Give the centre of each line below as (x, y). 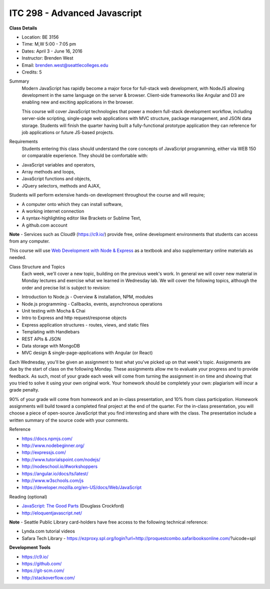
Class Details (23, 28)
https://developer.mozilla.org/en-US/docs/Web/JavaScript (82, 487)
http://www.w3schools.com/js (53, 480)
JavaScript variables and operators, (58, 164)
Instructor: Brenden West (47, 58)
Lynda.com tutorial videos (48, 531)
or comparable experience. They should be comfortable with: (85, 155)
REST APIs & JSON (41, 339)
